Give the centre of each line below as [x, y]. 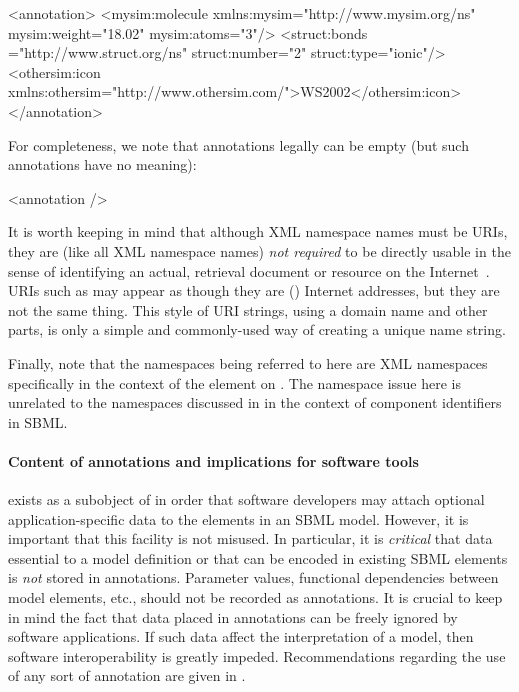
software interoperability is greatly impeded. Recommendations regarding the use [257, 655]
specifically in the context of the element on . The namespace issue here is [235, 382]
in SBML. [38, 421]
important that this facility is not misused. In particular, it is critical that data [250, 538]
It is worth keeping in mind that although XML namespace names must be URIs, [258, 231]
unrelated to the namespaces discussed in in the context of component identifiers [255, 402]
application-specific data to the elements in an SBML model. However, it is [238, 518]
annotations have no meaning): [102, 164]
